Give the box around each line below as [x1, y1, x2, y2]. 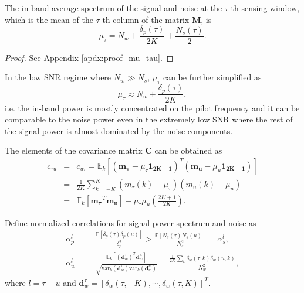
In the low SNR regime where [5, 71, 112, 83]
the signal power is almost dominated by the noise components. [5, 124, 233, 137]
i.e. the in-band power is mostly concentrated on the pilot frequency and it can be [5, 101, 300, 114]
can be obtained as [154, 144, 222, 156]
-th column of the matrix [99, 13, 190, 25]
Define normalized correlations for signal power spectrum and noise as [5, 216, 256, 229]
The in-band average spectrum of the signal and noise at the [5, 2, 222, 13]
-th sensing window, [228, 2, 300, 13]
